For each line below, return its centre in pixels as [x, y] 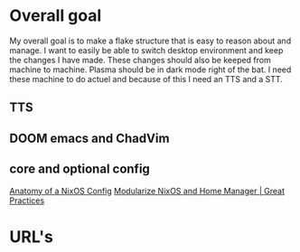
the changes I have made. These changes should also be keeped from [140, 60]
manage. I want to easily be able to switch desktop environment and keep [146, 50]
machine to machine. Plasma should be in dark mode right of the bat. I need [150, 70]
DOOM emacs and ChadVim [89, 138]
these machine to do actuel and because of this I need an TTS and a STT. [146, 79]
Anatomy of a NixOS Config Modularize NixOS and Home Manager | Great [147, 191]
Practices [27, 201]
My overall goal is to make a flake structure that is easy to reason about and [150, 41]
